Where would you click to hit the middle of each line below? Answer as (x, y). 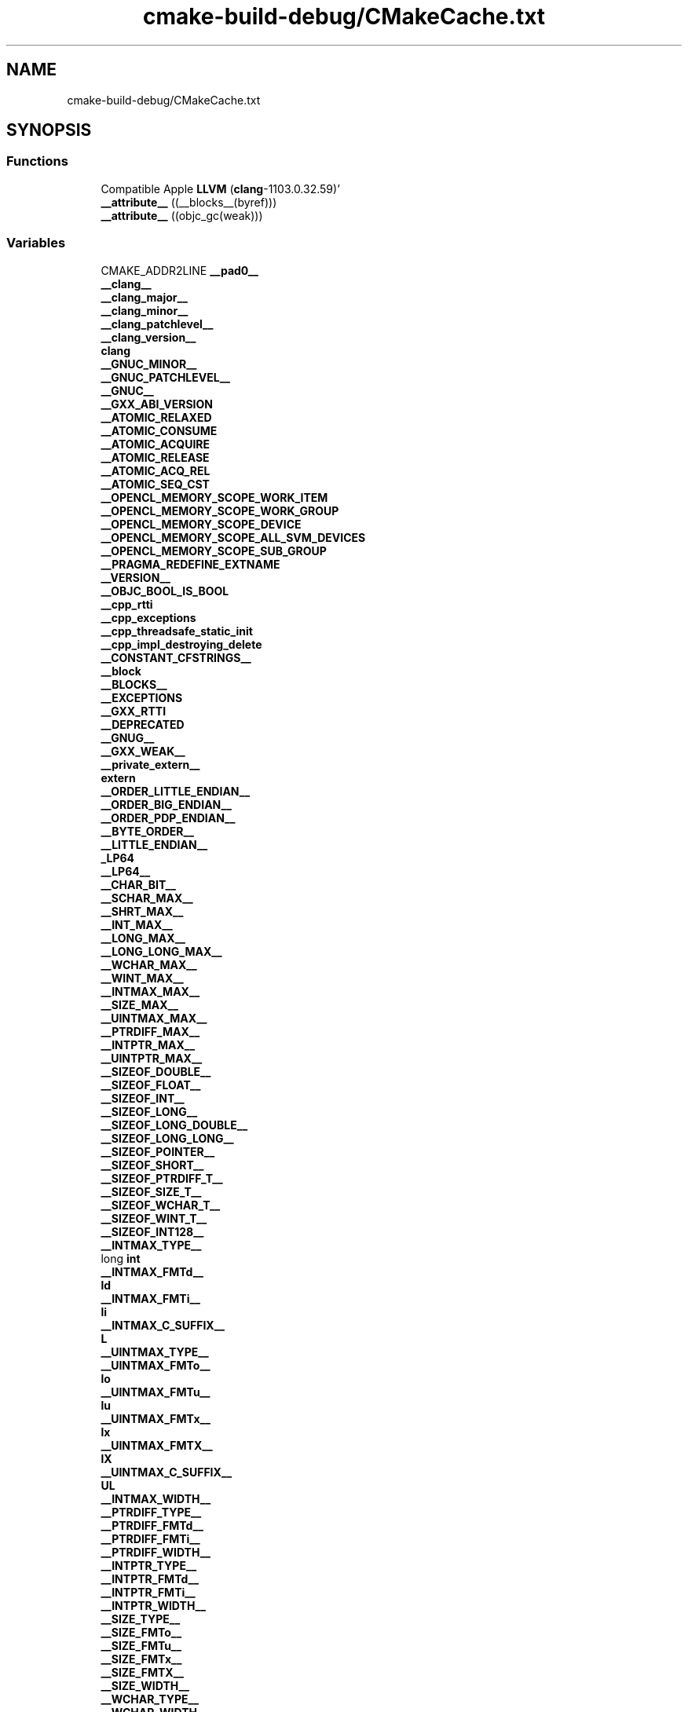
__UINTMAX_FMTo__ (156, 1365)
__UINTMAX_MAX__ (154, 1018)
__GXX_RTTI (134, 711)
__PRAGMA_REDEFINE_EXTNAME (190, 564)
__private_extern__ (150, 764)
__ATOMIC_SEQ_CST (155, 484)
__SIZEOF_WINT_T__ (154, 1218)
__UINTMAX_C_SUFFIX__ (167, 1472)
